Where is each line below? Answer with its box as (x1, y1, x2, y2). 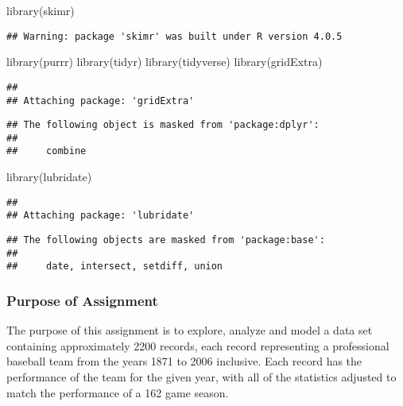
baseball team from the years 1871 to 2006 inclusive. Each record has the (6, 353, 362, 369)
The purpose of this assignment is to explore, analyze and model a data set (6, 322, 373, 338)
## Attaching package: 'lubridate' (6, 210, 195, 222)
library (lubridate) (6, 168, 92, 185)
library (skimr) (6, 2, 75, 18)
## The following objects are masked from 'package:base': (6, 234, 325, 246)
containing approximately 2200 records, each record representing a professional (6, 337, 389, 354)
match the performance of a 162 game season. (6, 384, 229, 400)
